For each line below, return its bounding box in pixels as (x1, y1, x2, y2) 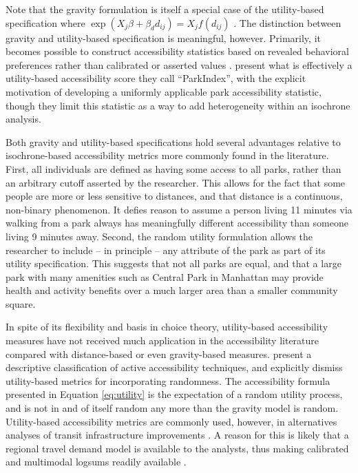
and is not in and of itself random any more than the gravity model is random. (6, 401, 339, 415)
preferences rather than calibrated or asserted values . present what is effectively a (6, 57, 352, 72)
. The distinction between (233, 15, 341, 30)
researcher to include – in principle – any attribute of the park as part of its (6, 242, 326, 257)
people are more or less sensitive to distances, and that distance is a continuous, (6, 189, 343, 203)
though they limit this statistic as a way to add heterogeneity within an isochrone (6, 98, 350, 112)
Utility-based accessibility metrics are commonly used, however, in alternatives (6, 414, 337, 428)
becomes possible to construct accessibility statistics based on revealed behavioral (6, 44, 349, 59)
